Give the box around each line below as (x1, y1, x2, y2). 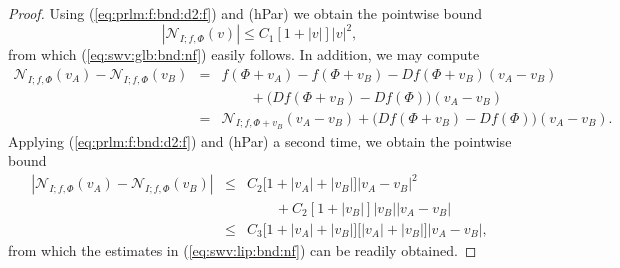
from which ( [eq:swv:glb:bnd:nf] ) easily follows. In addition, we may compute (8, 44, 480, 65)
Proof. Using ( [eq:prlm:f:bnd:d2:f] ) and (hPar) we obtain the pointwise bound (8, 3, 483, 23)
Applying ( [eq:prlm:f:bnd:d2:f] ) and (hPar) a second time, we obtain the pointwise (8, 130, 512, 151)
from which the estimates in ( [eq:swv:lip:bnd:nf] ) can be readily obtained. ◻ (8, 239, 477, 260)
